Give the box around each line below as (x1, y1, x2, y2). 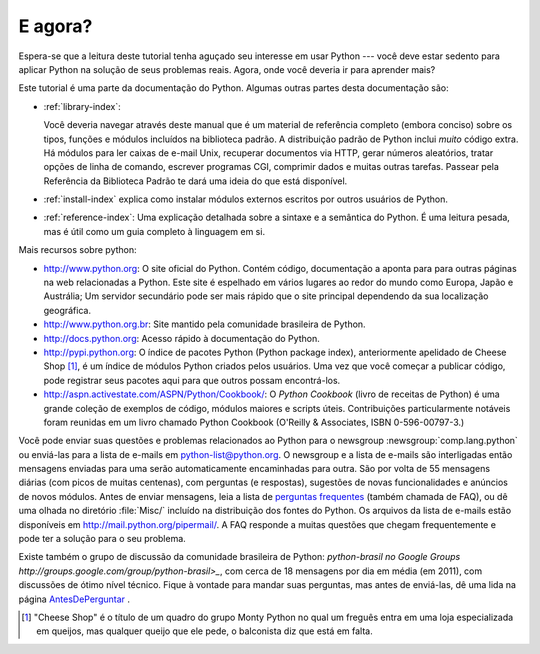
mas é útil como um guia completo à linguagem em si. (43, 225, 265, 237)
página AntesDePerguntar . (18, 593, 130, 605)
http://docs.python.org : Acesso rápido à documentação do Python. (43, 332, 320, 344)
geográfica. (43, 304, 92, 316)
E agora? (18, 15, 93, 37)
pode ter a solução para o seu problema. (18, 533, 187, 545)
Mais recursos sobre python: (18, 244, 137, 256)
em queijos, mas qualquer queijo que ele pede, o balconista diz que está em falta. (36, 625, 374, 637)
